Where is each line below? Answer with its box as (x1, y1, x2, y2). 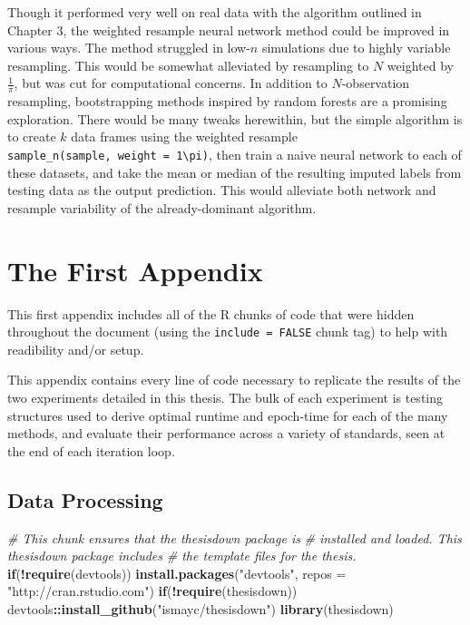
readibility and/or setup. (7, 339, 144, 358)
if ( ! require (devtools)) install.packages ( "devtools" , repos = (7, 563, 347, 582)
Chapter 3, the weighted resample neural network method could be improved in (7, 20, 450, 39)
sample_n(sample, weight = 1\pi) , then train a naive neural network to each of (7, 144, 462, 163)
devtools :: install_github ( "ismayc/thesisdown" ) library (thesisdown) (7, 599, 394, 618)
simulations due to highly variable (261, 38, 451, 57)
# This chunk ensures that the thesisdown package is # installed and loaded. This (7, 528, 462, 547)
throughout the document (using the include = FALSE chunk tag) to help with (7, 322, 448, 341)
